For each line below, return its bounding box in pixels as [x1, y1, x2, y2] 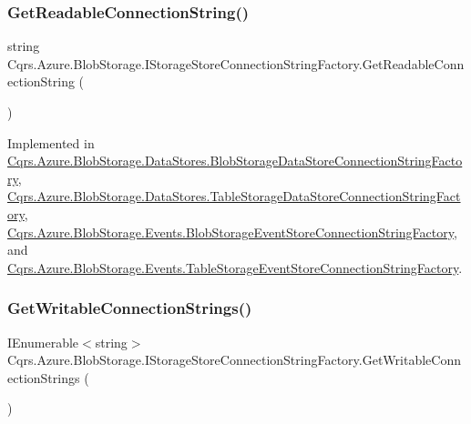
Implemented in [7, 133, 95, 152]
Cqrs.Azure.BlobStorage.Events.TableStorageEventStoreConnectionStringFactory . [7, 257, 463, 277]
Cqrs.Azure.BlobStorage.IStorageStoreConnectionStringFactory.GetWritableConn [7, 350, 461, 369]
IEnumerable [7, 332, 79, 351]
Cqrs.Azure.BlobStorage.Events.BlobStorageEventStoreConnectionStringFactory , [7, 222, 457, 241]
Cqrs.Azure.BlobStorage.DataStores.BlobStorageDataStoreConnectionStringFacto [7, 151, 463, 170]
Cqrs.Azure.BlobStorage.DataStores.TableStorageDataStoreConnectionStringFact [7, 187, 461, 206]
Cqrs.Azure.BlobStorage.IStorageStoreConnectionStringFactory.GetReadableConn [7, 54, 465, 73]
